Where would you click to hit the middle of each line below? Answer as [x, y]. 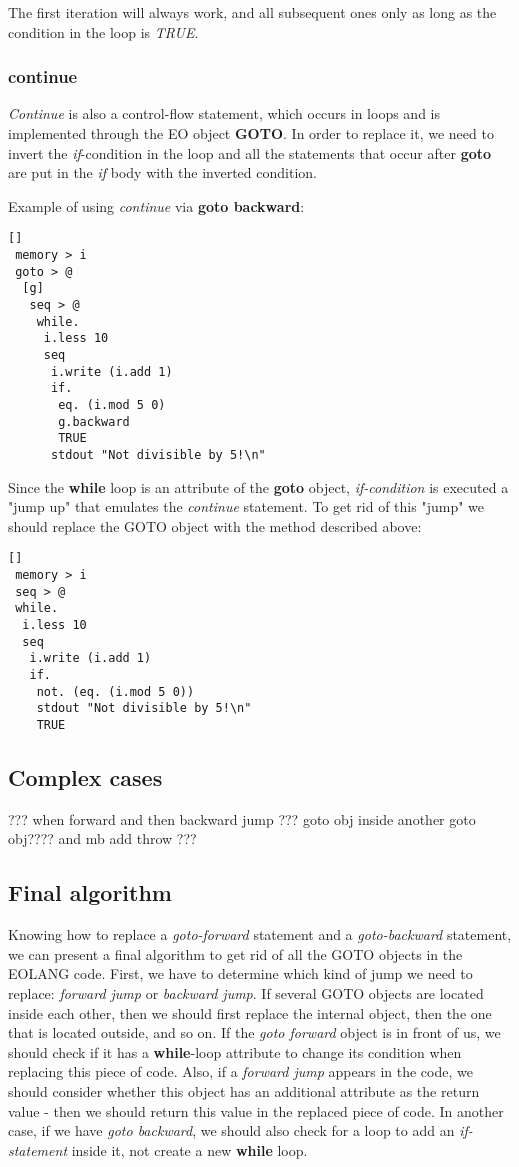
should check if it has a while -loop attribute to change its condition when [235, 1051]
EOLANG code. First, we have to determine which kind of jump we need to [240, 973]
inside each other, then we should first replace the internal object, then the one [250, 1012]
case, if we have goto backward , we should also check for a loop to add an [231, 1130]
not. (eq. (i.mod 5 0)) [115, 691]
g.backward [94, 421]
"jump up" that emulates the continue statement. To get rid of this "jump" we [246, 506]
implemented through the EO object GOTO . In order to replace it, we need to [251, 133]
